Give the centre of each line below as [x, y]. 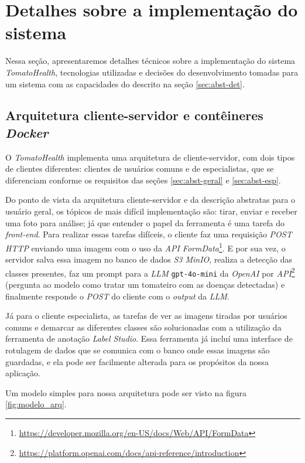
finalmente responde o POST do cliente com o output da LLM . [117, 296]
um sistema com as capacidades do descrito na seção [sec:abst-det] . [125, 84]
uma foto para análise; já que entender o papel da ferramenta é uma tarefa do [145, 222]
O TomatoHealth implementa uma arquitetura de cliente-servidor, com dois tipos [150, 157]
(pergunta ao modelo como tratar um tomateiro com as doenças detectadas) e [145, 284]
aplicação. [23, 373]
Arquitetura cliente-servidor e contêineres [134, 115]
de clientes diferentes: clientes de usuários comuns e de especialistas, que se [140, 168]
